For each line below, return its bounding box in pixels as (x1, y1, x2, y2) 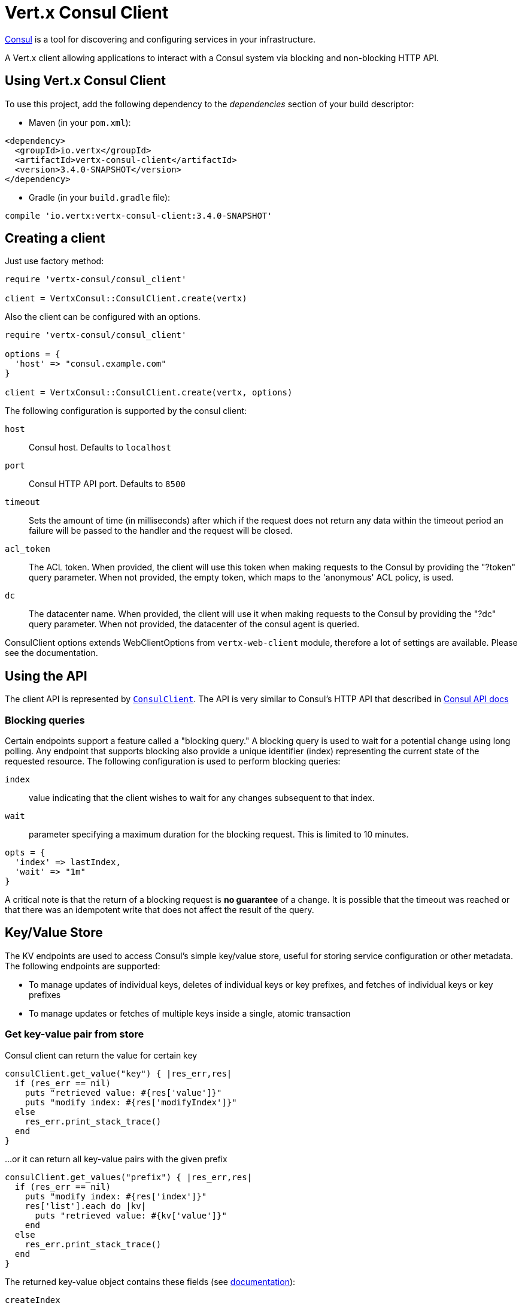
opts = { (5, 848, 45, 858)
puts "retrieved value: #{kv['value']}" (35, 1210, 227, 1220)
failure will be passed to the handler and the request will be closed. (29, 525, 293, 536)
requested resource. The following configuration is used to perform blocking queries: (5, 756, 341, 767)
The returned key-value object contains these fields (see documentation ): (5, 1276, 296, 1287)
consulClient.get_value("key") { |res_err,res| (5, 1068, 232, 1078)
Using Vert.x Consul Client (5, 73, 166, 89)
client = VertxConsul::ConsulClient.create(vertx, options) (5, 388, 293, 398)
